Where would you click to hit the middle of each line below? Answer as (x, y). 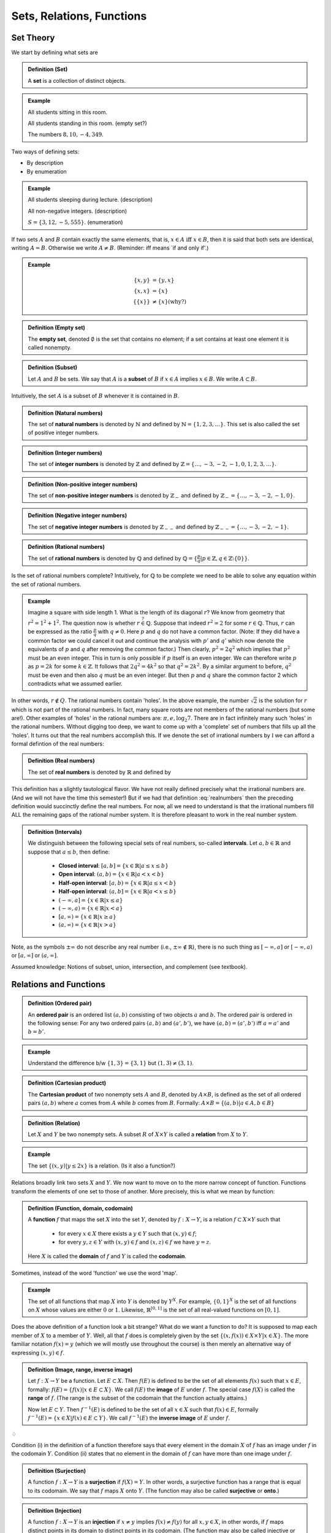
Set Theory (33, 38)
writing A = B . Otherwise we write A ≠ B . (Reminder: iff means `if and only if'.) (110, 248)
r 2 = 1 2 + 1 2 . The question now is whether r (84, 623)
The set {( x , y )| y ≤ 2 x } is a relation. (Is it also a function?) (102, 1166)
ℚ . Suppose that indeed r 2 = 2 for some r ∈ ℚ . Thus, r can (220, 623)
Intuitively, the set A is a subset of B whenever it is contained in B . (95, 396)
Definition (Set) (48, 69)
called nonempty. (50, 348)
